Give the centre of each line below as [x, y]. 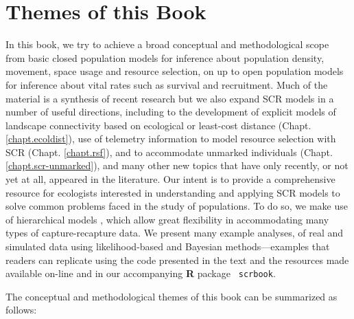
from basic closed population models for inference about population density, [165, 57]
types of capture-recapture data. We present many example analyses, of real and [175, 233]
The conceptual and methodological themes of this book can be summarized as [172, 296]
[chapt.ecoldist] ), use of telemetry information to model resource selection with [171, 139]
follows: [21, 310]
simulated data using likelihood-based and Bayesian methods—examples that [168, 246]
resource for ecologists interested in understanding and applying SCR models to [173, 192]
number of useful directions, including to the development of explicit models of [171, 112]
